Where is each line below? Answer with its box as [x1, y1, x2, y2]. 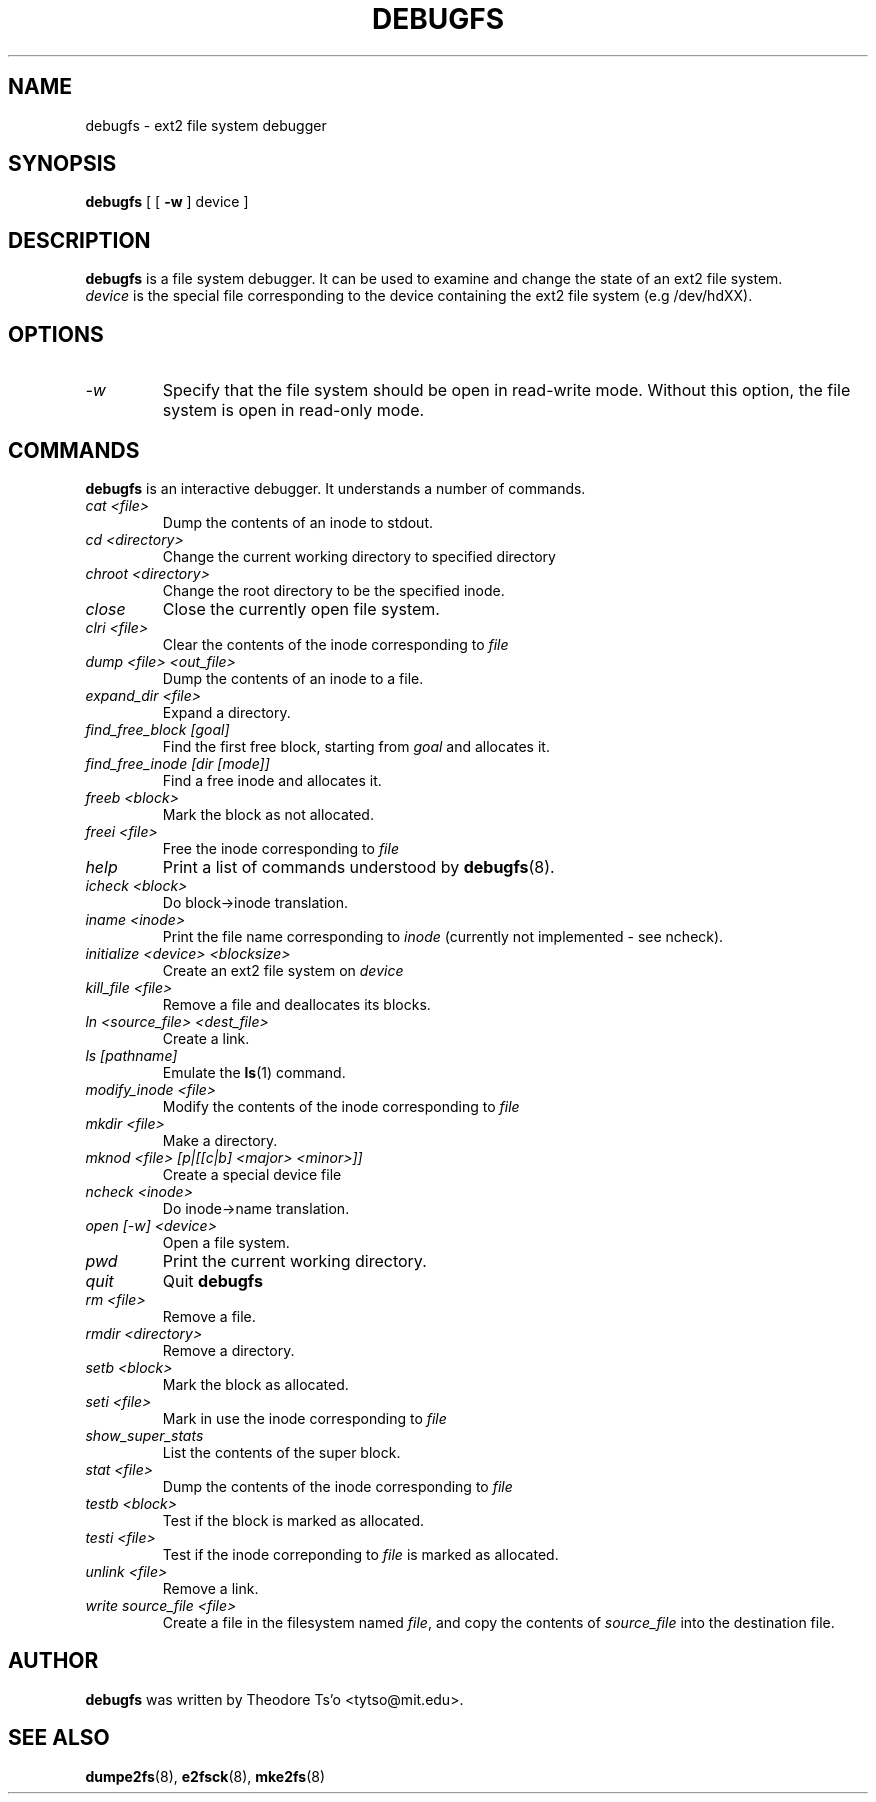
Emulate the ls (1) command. [162, 1063, 346, 1081]
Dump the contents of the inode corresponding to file [162, 1477, 513, 1495]
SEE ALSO [8, 1725, 110, 1751]
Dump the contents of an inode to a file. [162, 669, 424, 687]
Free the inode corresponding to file [162, 839, 399, 857]
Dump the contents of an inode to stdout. [162, 513, 434, 531]
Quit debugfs [162, 1270, 263, 1291]
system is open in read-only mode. [162, 400, 425, 421]
